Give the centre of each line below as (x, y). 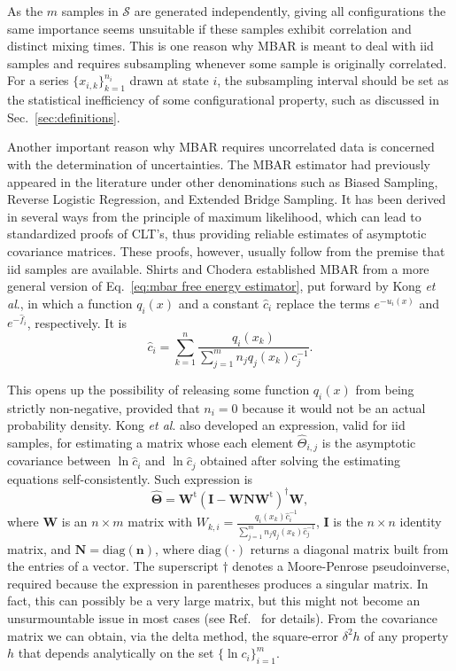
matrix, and (39, 548)
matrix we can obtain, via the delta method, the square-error (173, 635)
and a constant (219, 303)
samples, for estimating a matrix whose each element (151, 442)
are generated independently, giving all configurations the (290, 11)
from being (385, 389)
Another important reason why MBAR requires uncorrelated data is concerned (221, 147)
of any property (406, 635)
